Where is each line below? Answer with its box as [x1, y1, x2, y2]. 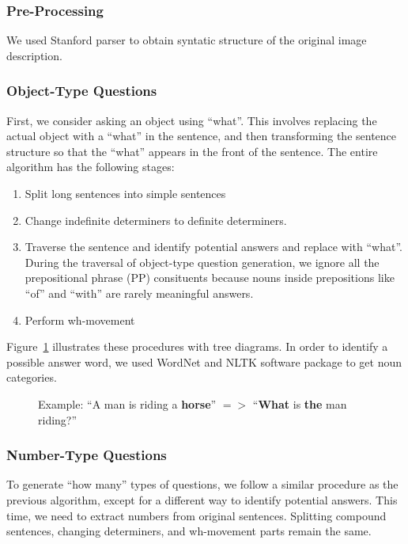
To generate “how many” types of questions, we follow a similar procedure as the [6, 476, 399, 493]
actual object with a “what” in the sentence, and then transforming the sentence [6, 127, 397, 144]
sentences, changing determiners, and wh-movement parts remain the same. [6, 523, 372, 539]
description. [6, 47, 62, 63]
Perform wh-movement [25, 311, 135, 328]
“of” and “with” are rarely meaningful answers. [25, 284, 254, 301]
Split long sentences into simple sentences [25, 185, 226, 201]
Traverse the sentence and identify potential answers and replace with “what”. [25, 238, 403, 255]
